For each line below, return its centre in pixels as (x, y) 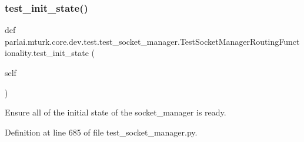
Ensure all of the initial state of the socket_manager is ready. (116, 112)
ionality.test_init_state (47, 53)
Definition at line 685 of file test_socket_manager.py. (101, 132)
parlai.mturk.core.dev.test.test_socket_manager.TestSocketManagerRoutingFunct (152, 41)
